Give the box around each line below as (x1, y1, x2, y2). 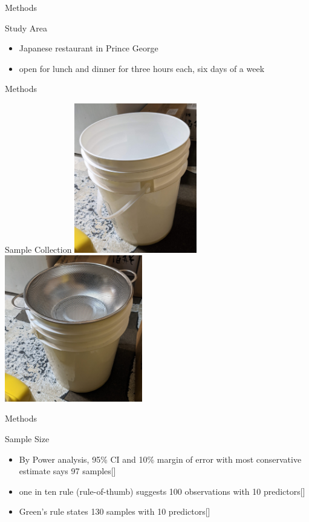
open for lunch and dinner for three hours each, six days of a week (19, 62, 265, 74)
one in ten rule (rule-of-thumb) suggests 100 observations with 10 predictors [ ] (19, 484, 305, 497)
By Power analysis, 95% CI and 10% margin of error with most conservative (19, 452, 302, 465)
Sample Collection (5, 243, 72, 255)
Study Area (5, 21, 48, 34)
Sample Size (5, 432, 50, 445)
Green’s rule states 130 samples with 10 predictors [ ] (19, 505, 210, 518)
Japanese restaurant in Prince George (19, 42, 158, 54)
